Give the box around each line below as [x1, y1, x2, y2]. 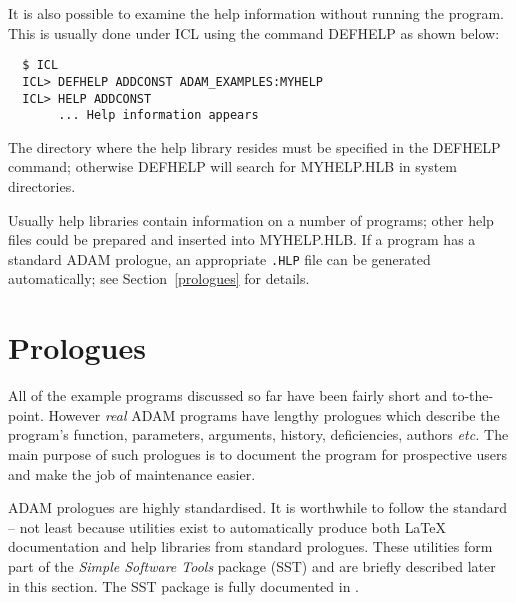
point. [8, 404, 44, 425]
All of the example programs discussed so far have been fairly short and [8, 385, 448, 406]
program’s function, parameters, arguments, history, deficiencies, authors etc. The [8, 424, 509, 445]
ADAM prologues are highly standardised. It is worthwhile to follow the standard [8, 497, 507, 518]
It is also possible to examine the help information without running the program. [8, 3, 504, 23]
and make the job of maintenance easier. [8, 463, 256, 484]
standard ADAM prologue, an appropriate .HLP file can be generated [8, 248, 431, 269]
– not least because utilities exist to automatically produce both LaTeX [8, 516, 447, 537]
